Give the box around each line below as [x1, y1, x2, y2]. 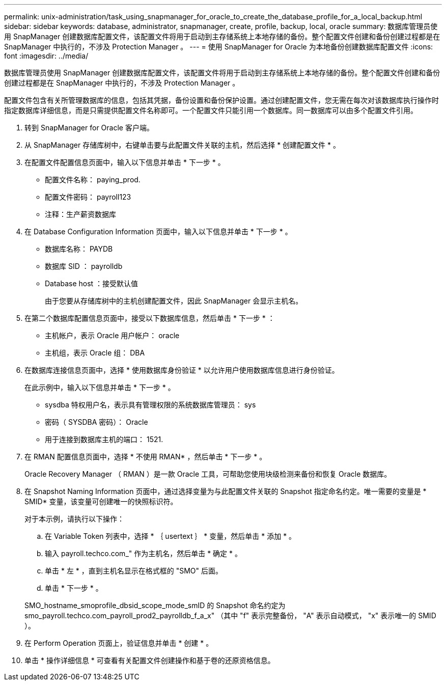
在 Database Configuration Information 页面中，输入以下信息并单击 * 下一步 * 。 [24, 227, 292, 236]
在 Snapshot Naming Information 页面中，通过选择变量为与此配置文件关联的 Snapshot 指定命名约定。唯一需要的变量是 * [24, 487, 427, 496]
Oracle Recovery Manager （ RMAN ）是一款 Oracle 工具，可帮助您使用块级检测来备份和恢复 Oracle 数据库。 [24, 470, 392, 478]
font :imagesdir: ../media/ [4, 51, 89, 60]
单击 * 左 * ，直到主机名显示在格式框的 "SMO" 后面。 [45, 566, 223, 575]
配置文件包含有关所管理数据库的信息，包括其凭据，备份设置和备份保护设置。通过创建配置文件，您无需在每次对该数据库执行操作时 [4, 96, 439, 104]
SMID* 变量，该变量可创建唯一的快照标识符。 [24, 497, 178, 506]
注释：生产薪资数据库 [45, 210, 116, 218]
